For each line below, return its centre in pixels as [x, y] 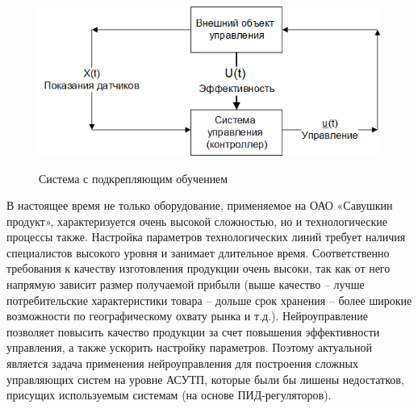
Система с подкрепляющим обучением [134, 178]
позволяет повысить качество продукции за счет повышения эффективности [193, 331]
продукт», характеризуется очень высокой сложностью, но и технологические [197, 221]
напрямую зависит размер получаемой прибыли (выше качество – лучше [186, 284]
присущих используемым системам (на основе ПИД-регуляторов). [169, 395]
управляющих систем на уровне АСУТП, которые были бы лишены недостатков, [205, 379]
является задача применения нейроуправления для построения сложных [182, 363]
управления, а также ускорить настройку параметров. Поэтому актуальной [189, 347]
